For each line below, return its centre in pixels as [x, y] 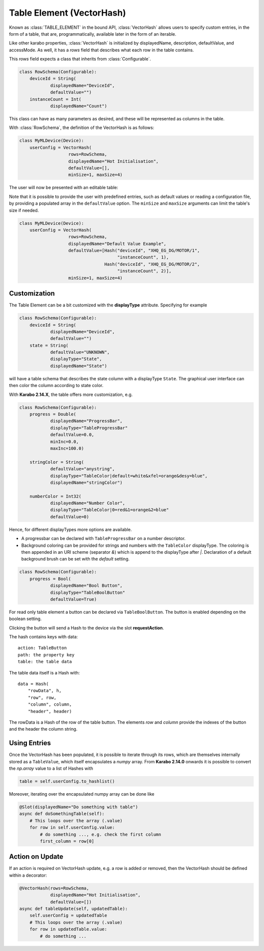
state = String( [49, 345]
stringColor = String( [57, 462]
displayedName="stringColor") [86, 482]
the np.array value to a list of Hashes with [51, 768]
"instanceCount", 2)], [144, 271]
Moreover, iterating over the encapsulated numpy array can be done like [82, 794]
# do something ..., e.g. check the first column [100, 834]
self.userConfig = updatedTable [68, 916]
